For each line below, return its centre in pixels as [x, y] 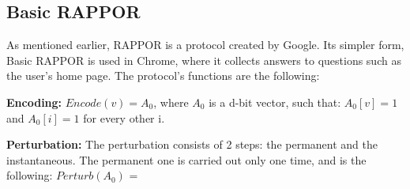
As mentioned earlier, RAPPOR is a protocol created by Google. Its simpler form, [205, 45]
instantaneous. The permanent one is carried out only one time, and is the [186, 159]
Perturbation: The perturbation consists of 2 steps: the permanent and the [192, 144]
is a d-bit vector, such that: [275, 102]
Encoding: [34, 102]
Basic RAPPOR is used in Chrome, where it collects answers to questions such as [204, 60]
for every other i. [124, 117]
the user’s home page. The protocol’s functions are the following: [163, 76]
